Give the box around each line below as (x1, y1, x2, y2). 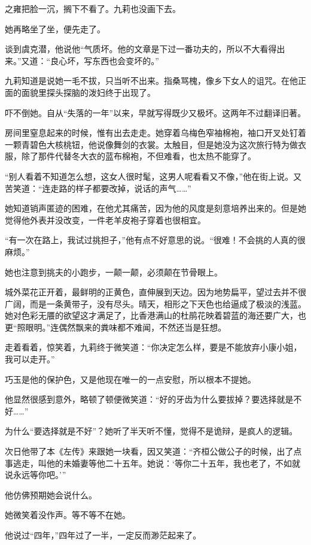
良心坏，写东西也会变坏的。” (50, 54, 159, 66)
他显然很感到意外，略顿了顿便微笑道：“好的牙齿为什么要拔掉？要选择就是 (5, 393, 294, 405)
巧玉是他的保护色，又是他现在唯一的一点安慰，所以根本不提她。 (5, 373, 256, 385)
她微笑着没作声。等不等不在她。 (5, 508, 130, 521)
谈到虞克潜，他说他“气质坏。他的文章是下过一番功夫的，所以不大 (5, 43, 260, 55)
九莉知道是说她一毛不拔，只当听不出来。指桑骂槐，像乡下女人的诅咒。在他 (5, 74, 298, 87)
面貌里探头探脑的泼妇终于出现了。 (21, 86, 155, 98)
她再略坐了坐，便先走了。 (5, 22, 105, 35)
